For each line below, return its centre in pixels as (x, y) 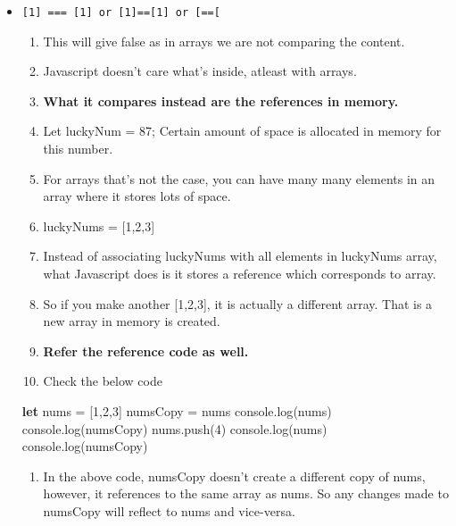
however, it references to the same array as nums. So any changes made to (246, 493)
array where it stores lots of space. (137, 196)
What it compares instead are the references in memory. (221, 100)
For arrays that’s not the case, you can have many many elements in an (239, 178)
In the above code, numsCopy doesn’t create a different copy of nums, (234, 476)
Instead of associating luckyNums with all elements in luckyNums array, (240, 256)
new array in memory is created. (132, 321)
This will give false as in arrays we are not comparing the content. (224, 41)
